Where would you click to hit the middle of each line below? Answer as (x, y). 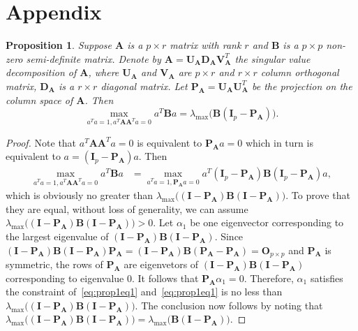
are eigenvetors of (161, 264)
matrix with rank (206, 45)
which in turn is (279, 142)
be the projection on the (302, 86)
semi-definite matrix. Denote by (94, 58)
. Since (229, 236)
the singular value (273, 58)
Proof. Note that (41, 142)
